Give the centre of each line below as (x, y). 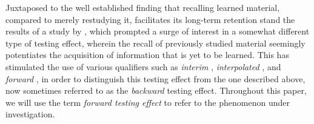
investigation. (30, 114)
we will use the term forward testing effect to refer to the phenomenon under (148, 102)
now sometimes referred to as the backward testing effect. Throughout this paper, (156, 90)
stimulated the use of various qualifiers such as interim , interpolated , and (143, 66)
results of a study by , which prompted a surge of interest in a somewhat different (158, 31)
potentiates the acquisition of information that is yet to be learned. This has (147, 55)
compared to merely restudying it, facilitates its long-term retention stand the (150, 19)
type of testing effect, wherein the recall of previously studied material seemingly (155, 43)
